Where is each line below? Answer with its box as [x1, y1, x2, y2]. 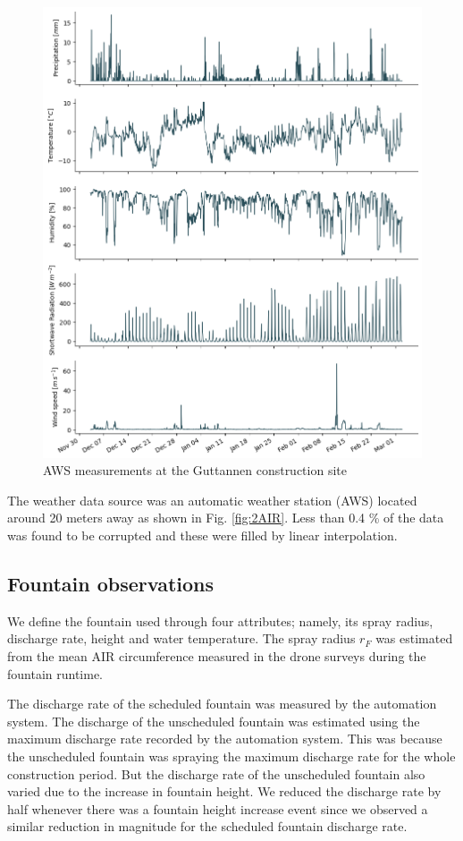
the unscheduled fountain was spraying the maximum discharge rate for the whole [7, 746, 456, 765]
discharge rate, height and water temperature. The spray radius [7, 629, 356, 648]
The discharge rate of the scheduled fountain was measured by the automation [7, 694, 437, 713]
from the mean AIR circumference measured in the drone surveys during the [7, 647, 426, 665]
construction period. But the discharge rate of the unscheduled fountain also [7, 764, 425, 783]
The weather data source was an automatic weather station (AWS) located [7, 490, 417, 509]
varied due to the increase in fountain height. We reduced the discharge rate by [7, 782, 442, 801]
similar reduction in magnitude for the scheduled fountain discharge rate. [7, 817, 408, 836]
